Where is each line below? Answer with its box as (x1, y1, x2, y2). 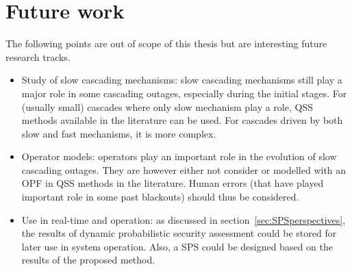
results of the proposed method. (21, 253, 155, 267)
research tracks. (5, 49, 71, 64)
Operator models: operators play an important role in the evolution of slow (21, 149, 337, 164)
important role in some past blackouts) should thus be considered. (21, 190, 299, 204)
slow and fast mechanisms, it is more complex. (21, 126, 216, 140)
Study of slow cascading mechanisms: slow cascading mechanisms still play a (21, 73, 342, 87)
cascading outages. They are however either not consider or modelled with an (21, 162, 347, 177)
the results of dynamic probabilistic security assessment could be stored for (21, 226, 337, 240)
